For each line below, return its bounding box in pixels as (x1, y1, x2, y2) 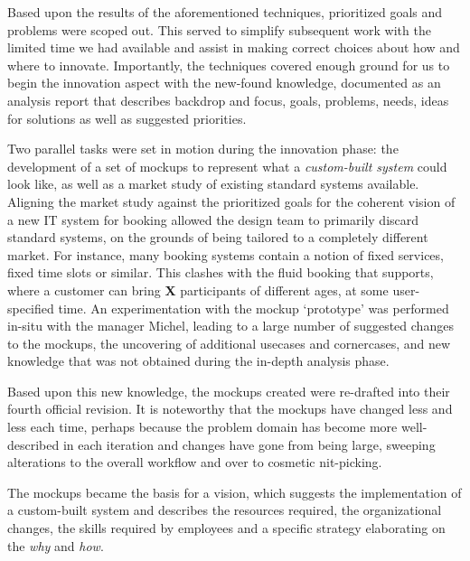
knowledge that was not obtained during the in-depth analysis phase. (7, 351, 390, 370)
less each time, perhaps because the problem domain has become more (7, 417, 398, 436)
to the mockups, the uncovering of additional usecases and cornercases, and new (7, 333, 451, 352)
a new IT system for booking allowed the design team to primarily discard (7, 210, 419, 229)
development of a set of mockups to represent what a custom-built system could (7, 156, 447, 175)
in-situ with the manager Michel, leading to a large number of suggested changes (7, 316, 454, 335)
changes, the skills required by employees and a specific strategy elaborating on (7, 519, 446, 538)
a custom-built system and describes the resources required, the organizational (7, 500, 442, 519)
